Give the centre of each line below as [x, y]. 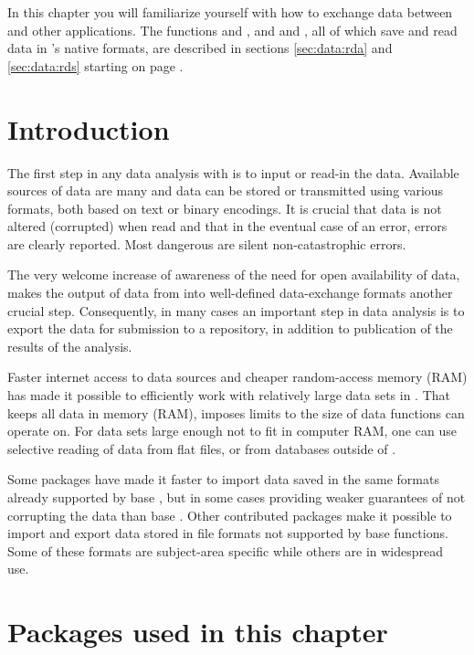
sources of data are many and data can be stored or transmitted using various [226, 190]
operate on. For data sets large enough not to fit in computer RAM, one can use [232, 431]
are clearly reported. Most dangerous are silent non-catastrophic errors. [207, 243]
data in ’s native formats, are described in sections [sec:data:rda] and [200, 48]
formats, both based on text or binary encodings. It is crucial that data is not [225, 208]
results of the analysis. [70, 346]
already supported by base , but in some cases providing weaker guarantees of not [237, 497]
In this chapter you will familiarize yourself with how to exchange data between [230, 12]
